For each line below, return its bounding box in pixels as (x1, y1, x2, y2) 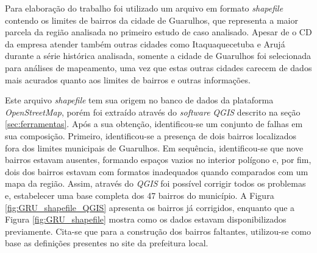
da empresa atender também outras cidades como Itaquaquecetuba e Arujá (5, 37, 285, 50)
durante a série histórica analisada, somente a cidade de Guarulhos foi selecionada (5, 49, 311, 62)
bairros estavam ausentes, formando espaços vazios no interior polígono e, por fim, (5, 153, 312, 166)
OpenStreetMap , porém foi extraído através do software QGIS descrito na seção (5, 105, 301, 118)
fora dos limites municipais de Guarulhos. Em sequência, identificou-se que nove (5, 141, 304, 154)
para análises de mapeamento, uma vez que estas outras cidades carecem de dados (5, 61, 312, 74)
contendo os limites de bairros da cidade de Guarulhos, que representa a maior (5, 13, 298, 26)
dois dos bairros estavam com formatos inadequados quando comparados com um (5, 165, 308, 178)
